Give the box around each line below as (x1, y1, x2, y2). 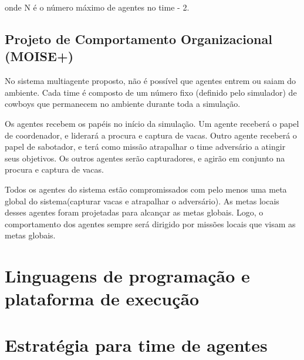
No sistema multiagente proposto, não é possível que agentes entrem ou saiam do (5, 75, 296, 87)
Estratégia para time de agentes (5, 332, 268, 356)
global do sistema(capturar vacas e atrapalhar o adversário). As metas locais (5, 194, 279, 207)
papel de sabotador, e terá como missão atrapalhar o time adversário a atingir (5, 140, 286, 153)
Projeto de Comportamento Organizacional (5, 29, 272, 48)
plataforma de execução (5, 287, 200, 311)
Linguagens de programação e (5, 264, 250, 288)
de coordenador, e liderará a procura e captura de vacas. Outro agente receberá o (5, 129, 297, 141)
